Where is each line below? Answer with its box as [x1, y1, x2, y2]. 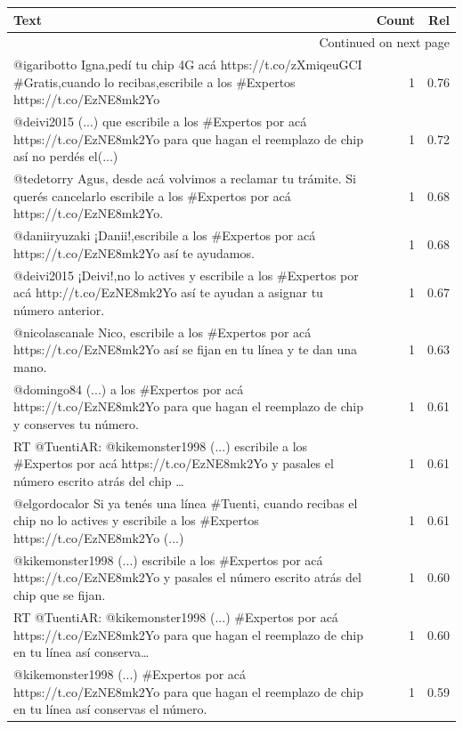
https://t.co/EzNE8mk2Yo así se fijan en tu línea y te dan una [13, 340, 358, 359]
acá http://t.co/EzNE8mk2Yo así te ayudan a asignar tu [13, 283, 323, 302]
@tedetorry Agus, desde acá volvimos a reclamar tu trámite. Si [13, 169, 357, 188]
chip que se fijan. [13, 586, 106, 604]
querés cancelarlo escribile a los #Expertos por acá [13, 186, 291, 205]
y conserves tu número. [13, 414, 139, 433]
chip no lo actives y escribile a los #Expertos [13, 511, 259, 530]
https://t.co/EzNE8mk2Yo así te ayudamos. [13, 243, 255, 262]
